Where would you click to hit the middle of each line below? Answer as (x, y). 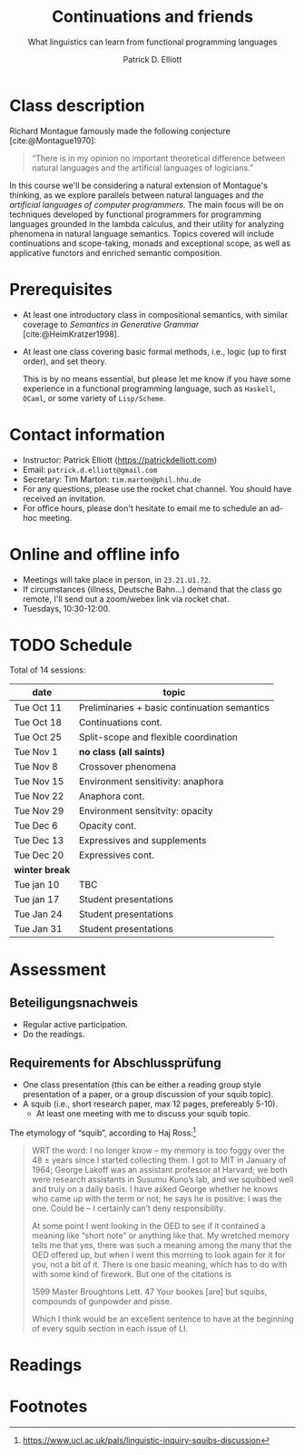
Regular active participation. (75, 1025)
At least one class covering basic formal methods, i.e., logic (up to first (155, 351)
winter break (42, 870)
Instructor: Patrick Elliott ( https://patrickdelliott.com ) (120, 459)
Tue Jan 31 (38, 929)
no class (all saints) (122, 752)
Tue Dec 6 (36, 826)
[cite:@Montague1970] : (53, 140)
